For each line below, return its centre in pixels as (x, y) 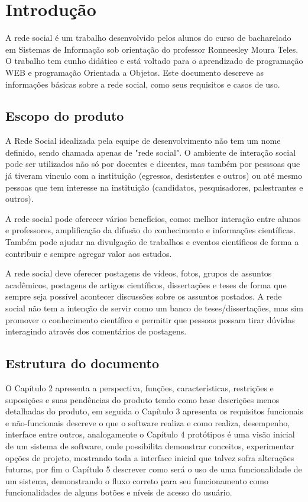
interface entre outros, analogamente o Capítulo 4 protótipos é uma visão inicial (150, 434)
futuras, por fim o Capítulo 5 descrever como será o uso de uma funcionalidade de (154, 469)
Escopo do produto (65, 116)
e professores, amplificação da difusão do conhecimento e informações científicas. (151, 230)
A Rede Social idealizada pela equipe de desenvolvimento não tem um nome (143, 141)
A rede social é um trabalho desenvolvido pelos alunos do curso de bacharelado (148, 38)
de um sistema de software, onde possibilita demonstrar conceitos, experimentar (150, 445)
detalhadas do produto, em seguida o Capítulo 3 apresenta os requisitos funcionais (154, 411)
